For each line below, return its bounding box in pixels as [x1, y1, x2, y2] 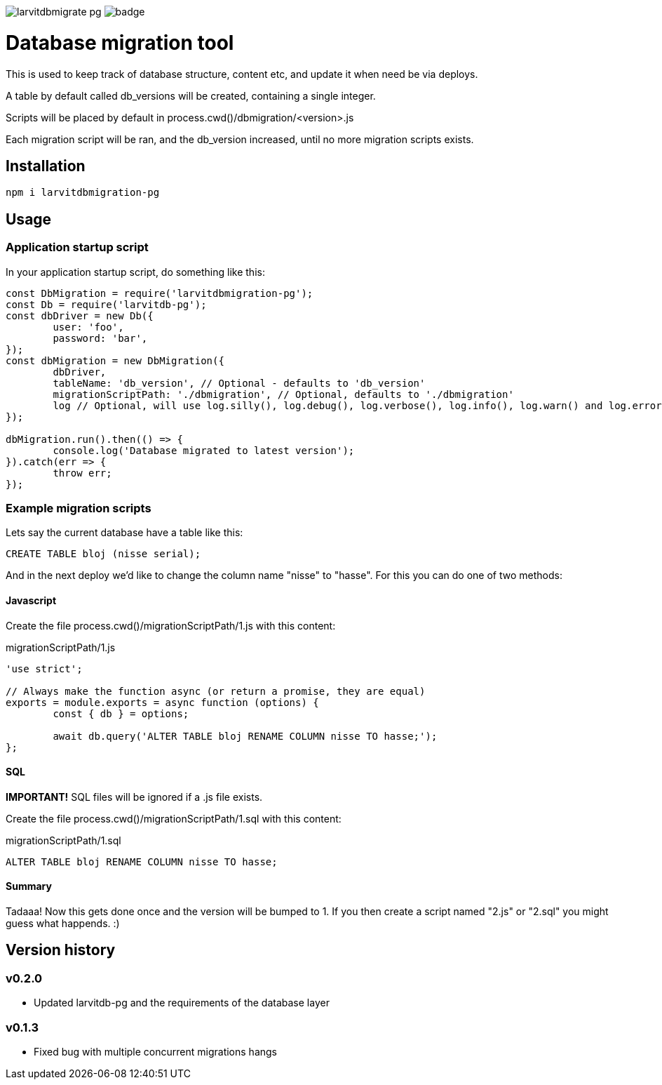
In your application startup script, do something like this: [6, 265, 265, 278]
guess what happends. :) [6, 917, 120, 929]
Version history [6, 941, 116, 959]
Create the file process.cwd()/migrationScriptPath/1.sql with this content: [6, 812, 342, 825]
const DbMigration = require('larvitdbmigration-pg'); [6, 287, 313, 299]
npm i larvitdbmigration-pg [6, 187, 160, 199]
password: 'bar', [53, 332, 148, 344]
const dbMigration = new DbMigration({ [6, 354, 224, 366]
